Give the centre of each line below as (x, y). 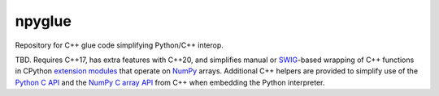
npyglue (43, 21)
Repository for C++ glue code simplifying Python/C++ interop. (119, 45)
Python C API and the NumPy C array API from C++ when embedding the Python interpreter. (170, 82)
